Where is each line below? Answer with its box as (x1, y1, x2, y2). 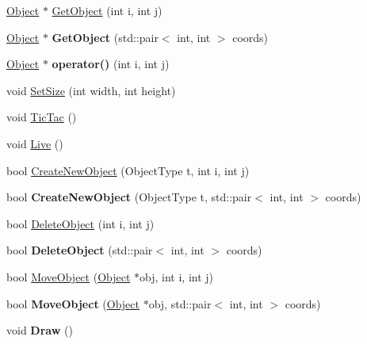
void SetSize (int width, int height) (6, 82, 176, 98)
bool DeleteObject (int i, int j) (6, 215, 155, 231)
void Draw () (6, 322, 73, 338)
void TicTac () (6, 109, 77, 125)
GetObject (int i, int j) (52, 2, 162, 18)
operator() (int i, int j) (52, 55, 170, 72)
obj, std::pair (148, 295, 212, 312)
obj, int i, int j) (140, 268, 214, 285)
